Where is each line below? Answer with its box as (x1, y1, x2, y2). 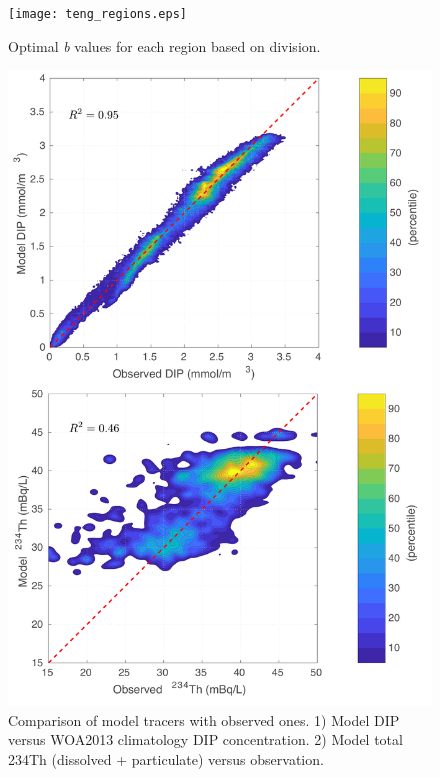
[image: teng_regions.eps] (8, 7, 187, 21)
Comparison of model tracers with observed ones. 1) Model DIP (8, 709, 400, 730)
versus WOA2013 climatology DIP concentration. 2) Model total (8, 729, 403, 750)
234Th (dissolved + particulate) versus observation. (8, 748, 324, 769)
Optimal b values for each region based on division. (8, 35, 321, 56)
